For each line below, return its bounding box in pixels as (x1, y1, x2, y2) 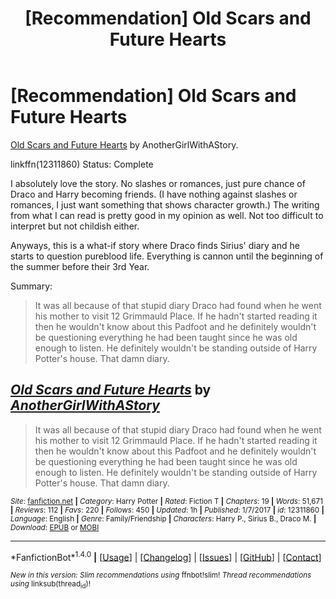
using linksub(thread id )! (10, 579, 91, 591)
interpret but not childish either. (10, 220, 140, 232)
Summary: (10, 280, 53, 292)
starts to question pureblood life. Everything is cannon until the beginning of (10, 250, 324, 262)
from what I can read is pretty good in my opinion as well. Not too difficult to (10, 209, 324, 221)
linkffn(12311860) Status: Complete (10, 158, 154, 170)
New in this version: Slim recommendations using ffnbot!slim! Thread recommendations (10, 570, 312, 581)
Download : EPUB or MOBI (10, 522, 100, 532)
